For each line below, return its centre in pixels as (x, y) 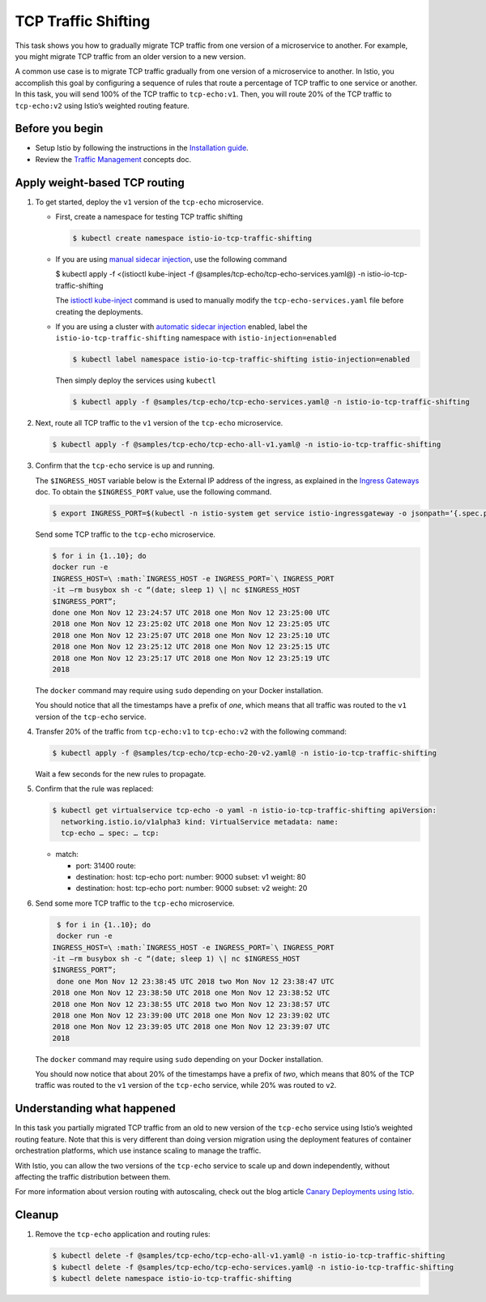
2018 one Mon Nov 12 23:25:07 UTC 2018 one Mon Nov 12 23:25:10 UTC (191, 635)
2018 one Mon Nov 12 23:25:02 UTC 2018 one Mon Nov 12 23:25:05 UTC (191, 624)
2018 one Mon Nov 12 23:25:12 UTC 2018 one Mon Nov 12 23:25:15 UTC (191, 647)
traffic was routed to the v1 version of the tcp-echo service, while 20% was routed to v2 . (186, 1086)
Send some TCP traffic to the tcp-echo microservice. (126, 534)
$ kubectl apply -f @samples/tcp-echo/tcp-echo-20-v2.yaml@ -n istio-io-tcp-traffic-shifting (245, 753)
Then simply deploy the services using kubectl (136, 380)
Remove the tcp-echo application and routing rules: (123, 1234)
